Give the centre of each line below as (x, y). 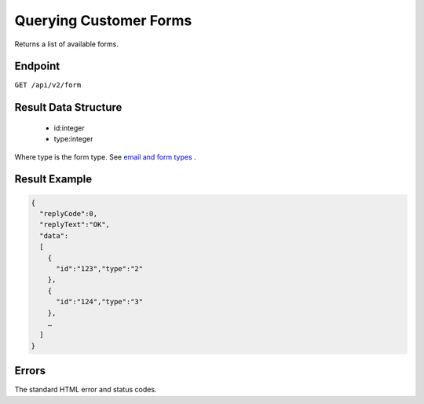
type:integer (73, 139)
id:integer (69, 128)
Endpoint (37, 66)
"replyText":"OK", (75, 225)
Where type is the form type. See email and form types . (105, 156)
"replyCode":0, (69, 214)
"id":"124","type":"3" (100, 302)
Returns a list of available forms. (67, 44)
